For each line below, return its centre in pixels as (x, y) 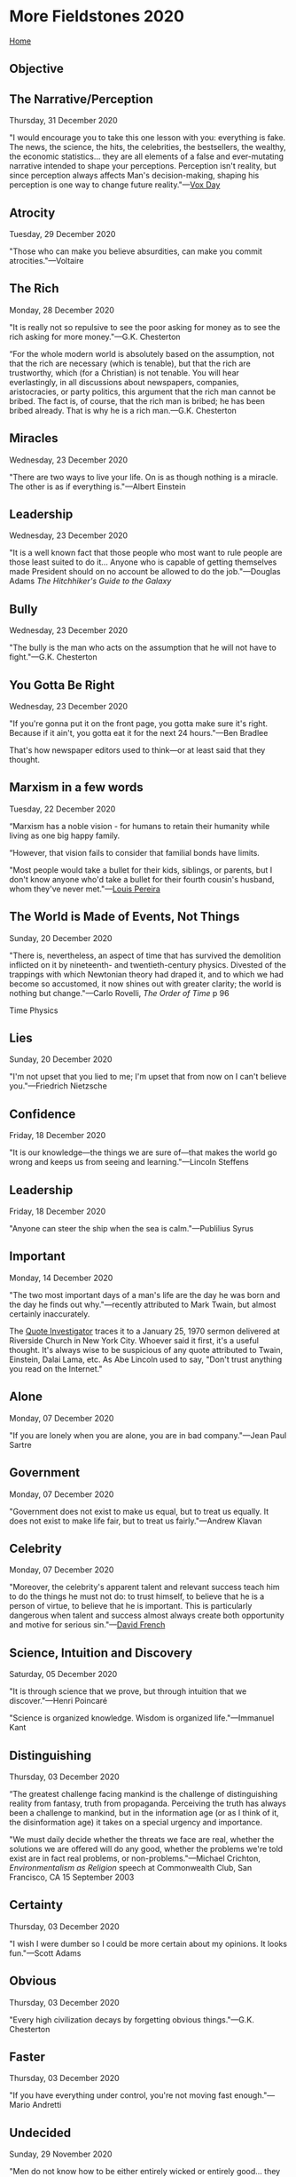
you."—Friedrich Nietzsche (58, 1086)
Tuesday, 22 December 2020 (62, 809)
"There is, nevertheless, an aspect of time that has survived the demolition (145, 955)
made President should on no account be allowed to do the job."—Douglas (145, 572)
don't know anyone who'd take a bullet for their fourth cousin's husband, (142, 879)
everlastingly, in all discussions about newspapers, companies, (124, 382)
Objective (37, 69)
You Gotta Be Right (62, 685)
